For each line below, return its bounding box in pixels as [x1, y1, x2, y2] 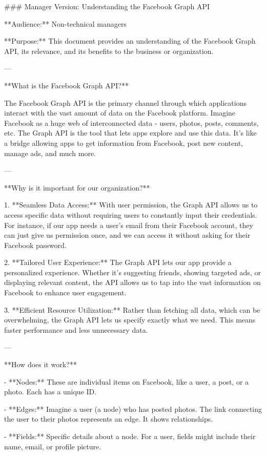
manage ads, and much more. [4, 147, 96, 158]
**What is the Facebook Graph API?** [4, 80, 129, 90]
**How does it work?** [4, 359, 77, 370]
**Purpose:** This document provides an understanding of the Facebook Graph [4, 35, 256, 46]
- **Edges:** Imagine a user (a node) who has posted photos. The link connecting [4, 403, 262, 414]
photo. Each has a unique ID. [4, 386, 97, 397]
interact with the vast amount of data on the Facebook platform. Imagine [4, 107, 236, 118]
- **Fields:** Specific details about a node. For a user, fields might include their [4, 431, 256, 441]
